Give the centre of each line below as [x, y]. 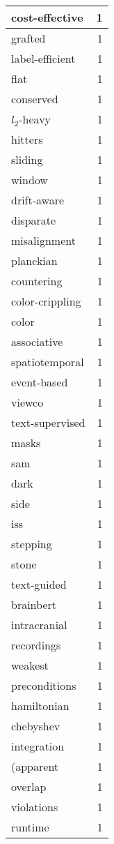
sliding [27, 159]
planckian [34, 261]
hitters [27, 139]
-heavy [35, 119]
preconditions [44, 685]
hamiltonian [40, 706]
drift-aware [38, 200]
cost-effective [47, 17]
